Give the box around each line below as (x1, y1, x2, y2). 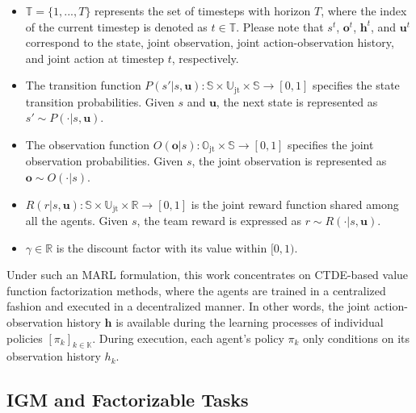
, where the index (321, 2, 407, 19)
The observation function (25, 136, 150, 153)
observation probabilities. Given (25, 152, 183, 169)
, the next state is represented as (216, 93, 378, 110)
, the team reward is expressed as (137, 212, 301, 229)
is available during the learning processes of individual (116, 314, 384, 331)
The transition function (25, 77, 141, 94)
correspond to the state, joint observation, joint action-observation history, (25, 34, 394, 51)
